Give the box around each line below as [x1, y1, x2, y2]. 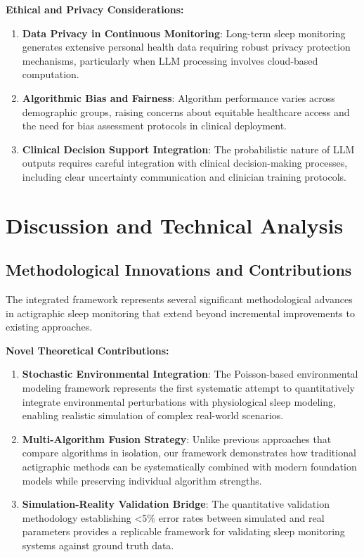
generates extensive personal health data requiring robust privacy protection [22, 39, 351, 54]
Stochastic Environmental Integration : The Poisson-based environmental [22, 366, 358, 381]
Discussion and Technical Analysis [6, 210, 344, 239]
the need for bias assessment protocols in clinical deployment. [22, 118, 287, 133]
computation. [22, 67, 79, 82]
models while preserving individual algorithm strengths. [22, 473, 262, 487]
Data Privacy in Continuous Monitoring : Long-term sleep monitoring [22, 25, 346, 40]
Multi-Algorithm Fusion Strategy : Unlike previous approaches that [22, 431, 332, 446]
